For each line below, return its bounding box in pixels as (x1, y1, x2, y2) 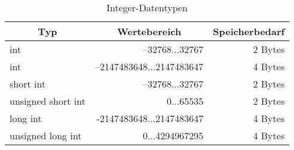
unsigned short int (10, 94, 85, 108)
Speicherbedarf (213, 24, 285, 38)
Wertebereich (117, 24, 182, 38)
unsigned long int (10, 129, 82, 142)
